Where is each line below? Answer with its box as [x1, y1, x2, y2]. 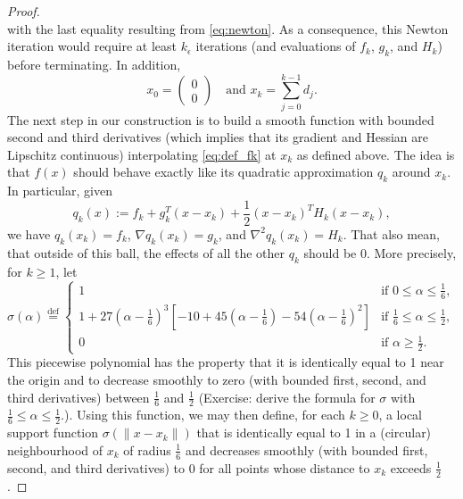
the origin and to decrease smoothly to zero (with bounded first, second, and [7, 370, 426, 388]
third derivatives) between [7, 387, 150, 406]
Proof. [7, 2, 40, 20]
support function [7, 423, 99, 442]
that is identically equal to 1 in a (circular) [196, 423, 432, 442]
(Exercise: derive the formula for [198, 387, 376, 406]
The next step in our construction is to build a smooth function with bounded [7, 110, 434, 129]
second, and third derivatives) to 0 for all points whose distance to [7, 458, 370, 477]
